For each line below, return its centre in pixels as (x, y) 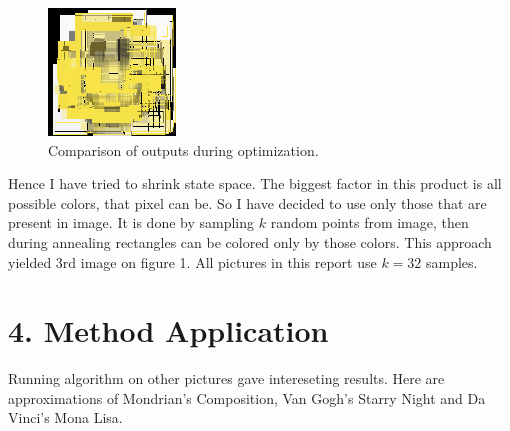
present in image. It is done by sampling (131, 222)
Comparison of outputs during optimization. (183, 149)
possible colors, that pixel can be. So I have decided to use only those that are (247, 202)
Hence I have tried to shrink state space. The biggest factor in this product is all (255, 183)
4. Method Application (168, 330)
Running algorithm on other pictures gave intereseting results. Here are (226, 378)
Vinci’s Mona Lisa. (65, 417)
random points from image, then (369, 222)
